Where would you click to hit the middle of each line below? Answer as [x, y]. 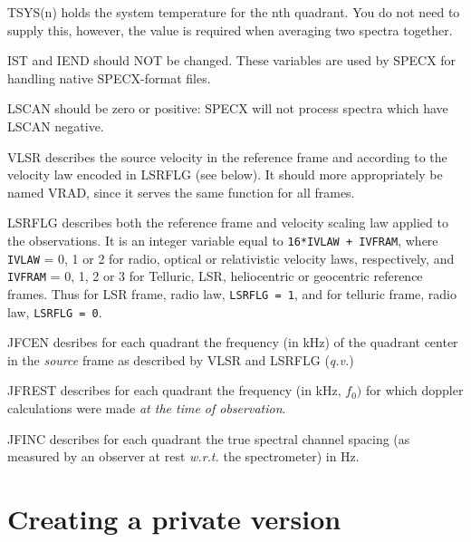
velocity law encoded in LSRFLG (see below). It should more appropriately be [225, 174]
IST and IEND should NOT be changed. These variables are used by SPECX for [232, 60]
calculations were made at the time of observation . [147, 408]
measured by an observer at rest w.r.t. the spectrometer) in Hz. [183, 456]
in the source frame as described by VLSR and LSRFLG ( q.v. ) [181, 359]
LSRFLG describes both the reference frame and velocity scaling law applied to [228, 223]
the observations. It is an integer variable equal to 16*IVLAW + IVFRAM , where [223, 240]
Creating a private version [174, 518]
